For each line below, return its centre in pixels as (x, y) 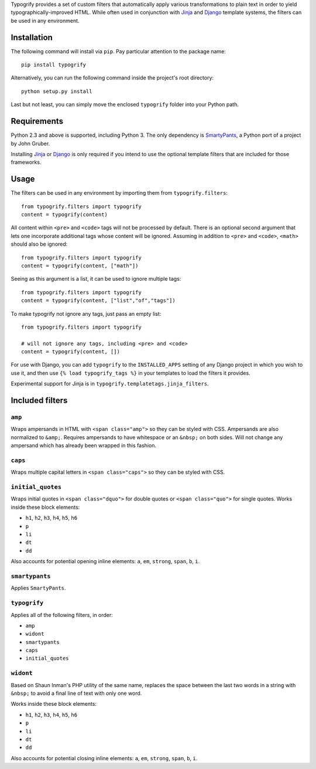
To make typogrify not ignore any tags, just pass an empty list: (86, 313)
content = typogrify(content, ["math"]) (80, 265)
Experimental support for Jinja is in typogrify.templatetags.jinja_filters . (110, 384)
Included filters (39, 401)
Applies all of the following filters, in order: (62, 615)
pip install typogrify (54, 65)
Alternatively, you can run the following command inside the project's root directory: (112, 78)
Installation (32, 37)
